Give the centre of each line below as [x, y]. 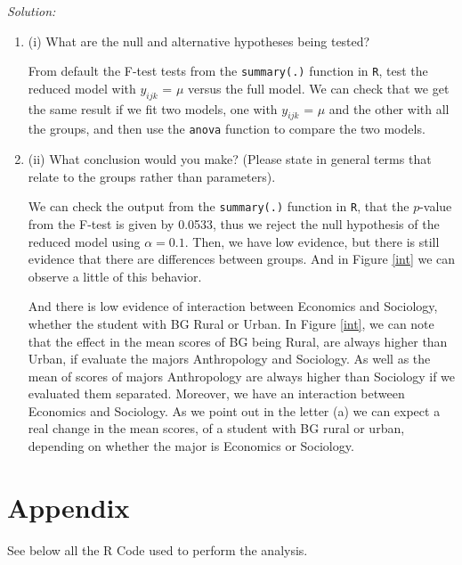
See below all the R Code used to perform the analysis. [158, 549]
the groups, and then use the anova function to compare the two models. [227, 129]
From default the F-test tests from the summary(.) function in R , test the [228, 71]
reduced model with [82, 88]
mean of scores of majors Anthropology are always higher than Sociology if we [242, 376]
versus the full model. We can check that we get [318, 88]
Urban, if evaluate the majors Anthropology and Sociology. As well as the [229, 359]
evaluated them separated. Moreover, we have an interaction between [216, 393]
